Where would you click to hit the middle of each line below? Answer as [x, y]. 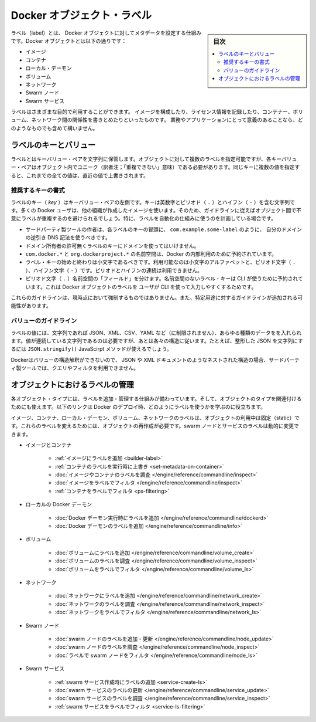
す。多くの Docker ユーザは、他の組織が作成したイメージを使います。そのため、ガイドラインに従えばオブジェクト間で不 [156, 211]
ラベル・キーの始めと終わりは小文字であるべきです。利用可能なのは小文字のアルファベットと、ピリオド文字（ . [161, 262]
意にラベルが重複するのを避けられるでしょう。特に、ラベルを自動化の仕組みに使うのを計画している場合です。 [143, 218]
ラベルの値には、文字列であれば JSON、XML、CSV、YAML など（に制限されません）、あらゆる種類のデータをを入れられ [156, 333]
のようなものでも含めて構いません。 [54, 128]
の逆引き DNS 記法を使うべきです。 [68, 238]
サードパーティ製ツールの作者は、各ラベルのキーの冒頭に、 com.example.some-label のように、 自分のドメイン [164, 229]
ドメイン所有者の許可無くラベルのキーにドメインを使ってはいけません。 [112, 246]
